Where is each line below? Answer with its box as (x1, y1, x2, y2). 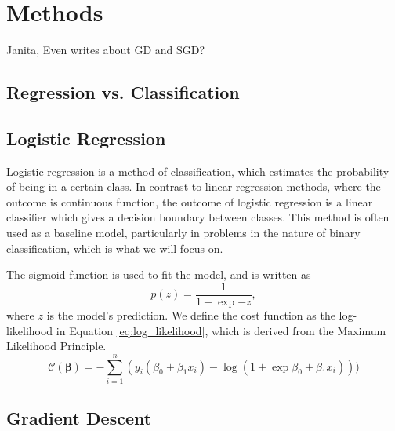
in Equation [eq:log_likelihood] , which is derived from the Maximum (56, 322, 386, 338)
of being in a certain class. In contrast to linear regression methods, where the (6, 178, 381, 195)
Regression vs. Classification (6, 80, 240, 104)
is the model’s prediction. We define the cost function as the (46, 306, 335, 323)
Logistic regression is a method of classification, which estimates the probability (6, 163, 390, 179)
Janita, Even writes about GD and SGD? (6, 42, 205, 58)
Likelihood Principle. (6, 338, 107, 354)
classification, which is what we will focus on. (6, 239, 223, 256)
